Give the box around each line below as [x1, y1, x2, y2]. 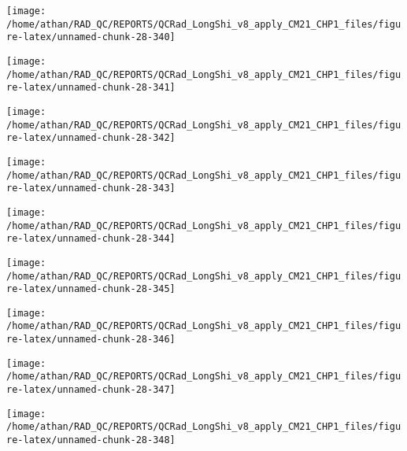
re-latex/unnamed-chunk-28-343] [6, 183, 176, 194]
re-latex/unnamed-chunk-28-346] [6, 334, 176, 346]
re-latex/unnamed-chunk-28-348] [6, 434, 176, 446]
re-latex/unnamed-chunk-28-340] [6, 31, 176, 43]
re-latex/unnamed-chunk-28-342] [6, 132, 176, 144]
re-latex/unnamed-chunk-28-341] [6, 82, 176, 94]
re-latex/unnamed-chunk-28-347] [6, 384, 176, 396]
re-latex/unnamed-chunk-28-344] [6, 233, 176, 245]
